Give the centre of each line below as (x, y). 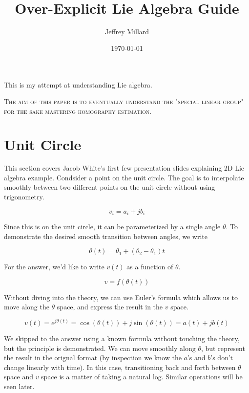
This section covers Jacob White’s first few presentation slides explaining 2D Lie (124, 168)
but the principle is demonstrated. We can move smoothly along (100, 348)
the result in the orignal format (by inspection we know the (93, 358)
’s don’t (222, 358)
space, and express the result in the (110, 307)
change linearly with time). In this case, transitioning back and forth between (120, 367)
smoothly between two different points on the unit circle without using (110, 187)
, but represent (223, 348)
